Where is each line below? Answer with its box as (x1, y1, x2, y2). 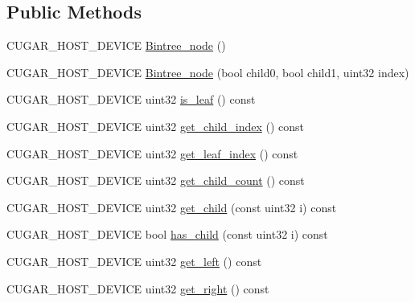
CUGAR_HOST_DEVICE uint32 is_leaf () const (6, 91, 256, 108)
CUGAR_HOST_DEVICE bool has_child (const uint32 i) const (6, 226, 328, 243)
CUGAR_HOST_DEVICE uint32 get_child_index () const (6, 117, 305, 134)
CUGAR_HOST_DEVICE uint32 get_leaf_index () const (6, 145, 298, 162)
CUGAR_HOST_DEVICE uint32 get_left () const (6, 252, 262, 269)
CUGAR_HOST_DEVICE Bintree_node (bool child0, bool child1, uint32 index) (6, 63, 409, 80)
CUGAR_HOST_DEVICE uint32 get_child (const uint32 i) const (6, 199, 337, 215)
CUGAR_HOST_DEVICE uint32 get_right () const (6, 280, 269, 297)
